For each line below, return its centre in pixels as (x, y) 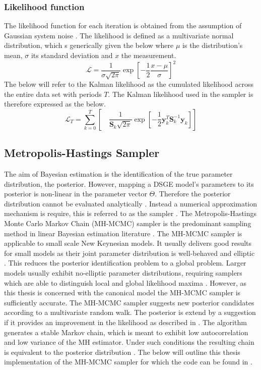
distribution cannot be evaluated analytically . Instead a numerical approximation (131, 203)
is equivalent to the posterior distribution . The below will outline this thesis (122, 352)
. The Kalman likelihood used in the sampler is (181, 94)
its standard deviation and (72, 55)
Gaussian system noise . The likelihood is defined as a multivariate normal (119, 35)
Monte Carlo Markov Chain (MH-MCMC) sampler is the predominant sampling (128, 223)
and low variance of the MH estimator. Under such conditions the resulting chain (129, 342)
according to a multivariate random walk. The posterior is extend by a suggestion (130, 312)
